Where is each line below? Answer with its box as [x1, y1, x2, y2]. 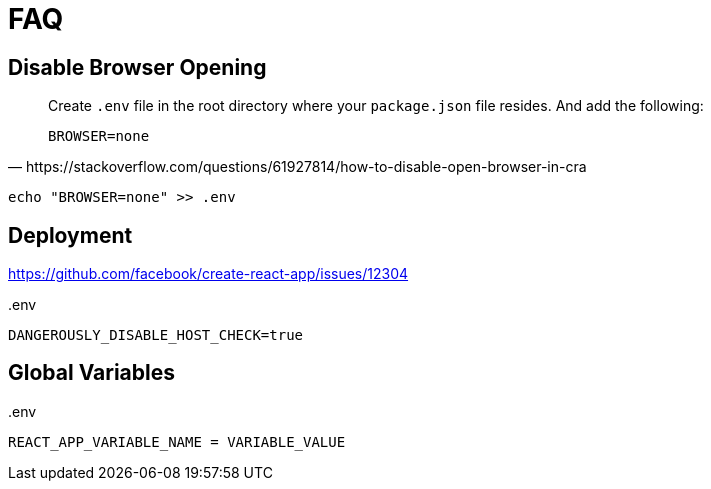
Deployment [8, 222, 133, 248]
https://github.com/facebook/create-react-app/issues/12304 [8, 265, 409, 283]
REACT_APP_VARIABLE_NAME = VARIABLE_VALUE [8, 433, 346, 450]
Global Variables [8, 360, 175, 386]
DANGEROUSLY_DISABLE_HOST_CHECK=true [8, 327, 304, 344]
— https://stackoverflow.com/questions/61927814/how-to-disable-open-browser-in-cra [8, 158, 587, 176]
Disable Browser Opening [8, 54, 267, 80]
